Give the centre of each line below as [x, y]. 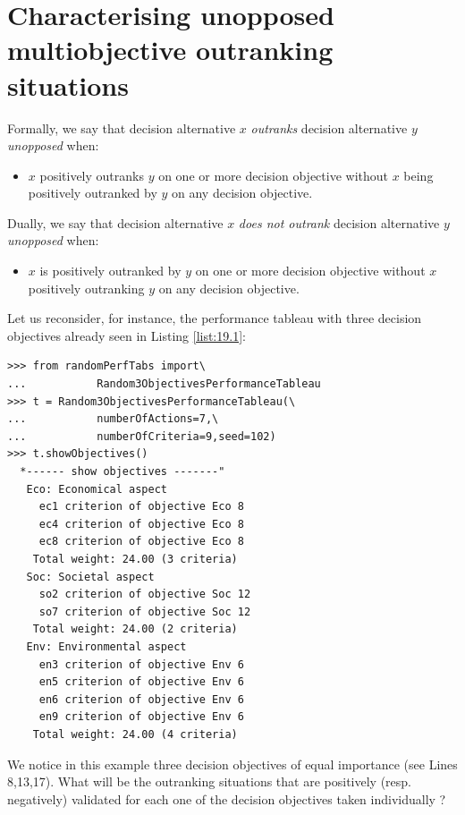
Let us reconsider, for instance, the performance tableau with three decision [215, 318]
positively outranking [86, 288]
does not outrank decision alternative [339, 222]
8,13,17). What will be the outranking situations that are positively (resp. [209, 781]
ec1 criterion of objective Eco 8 [141, 507]
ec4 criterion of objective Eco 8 [141, 524]
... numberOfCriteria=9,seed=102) [142, 436]
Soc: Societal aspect [90, 577]
